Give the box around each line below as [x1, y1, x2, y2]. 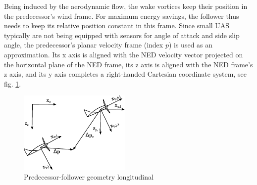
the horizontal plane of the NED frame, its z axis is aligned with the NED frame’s [4, 59, 253, 69]
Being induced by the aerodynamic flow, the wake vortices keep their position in [4, 1, 248, 11]
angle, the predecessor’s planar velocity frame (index [4, 40, 163, 50]
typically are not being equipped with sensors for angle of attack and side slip [4, 30, 240, 40]
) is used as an [168, 40, 213, 50]
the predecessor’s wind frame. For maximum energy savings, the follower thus [4, 10, 239, 21]
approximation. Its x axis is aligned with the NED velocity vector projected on [4, 49, 243, 59]
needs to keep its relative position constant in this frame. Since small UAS [4, 20, 230, 31]
